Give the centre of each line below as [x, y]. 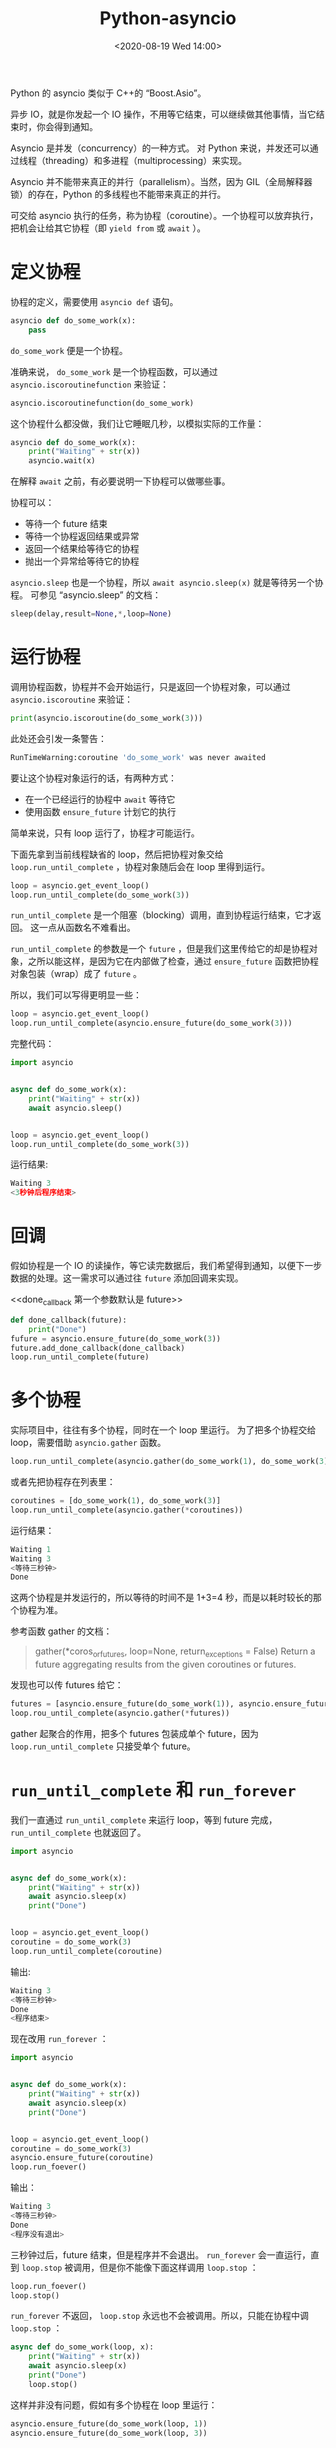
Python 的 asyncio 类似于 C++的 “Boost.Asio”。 [108, 93]
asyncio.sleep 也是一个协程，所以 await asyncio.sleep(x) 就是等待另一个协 [167, 583]
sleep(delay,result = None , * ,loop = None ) [91, 614]
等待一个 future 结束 [66, 524]
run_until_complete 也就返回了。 [78, 1832]
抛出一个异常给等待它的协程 [82, 561]
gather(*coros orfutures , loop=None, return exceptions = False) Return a [175, 1652]
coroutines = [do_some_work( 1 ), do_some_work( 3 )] [116, 1501]
